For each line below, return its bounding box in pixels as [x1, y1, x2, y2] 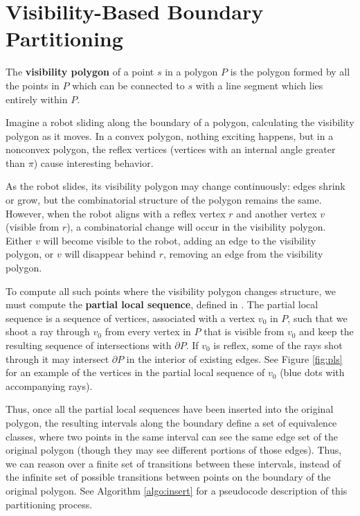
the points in [6, 78, 60, 92]
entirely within [6, 91, 68, 106]
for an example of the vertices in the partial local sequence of [6, 365, 265, 380]
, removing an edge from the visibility [163, 247, 323, 261]
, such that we [287, 310, 348, 325]
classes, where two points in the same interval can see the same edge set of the [6, 429, 339, 443]
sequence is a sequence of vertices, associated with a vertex [6, 310, 255, 325]
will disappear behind [64, 247, 156, 261]
